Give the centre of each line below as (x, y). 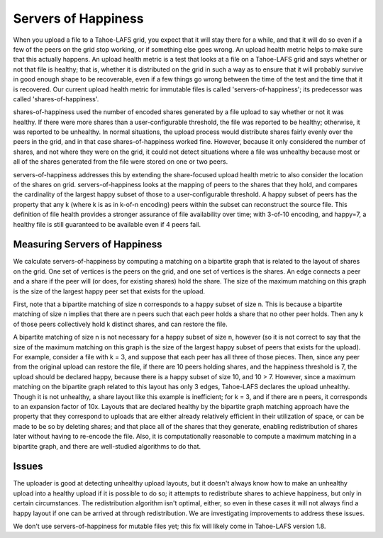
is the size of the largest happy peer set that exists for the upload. (109, 291)
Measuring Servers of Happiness (88, 245)
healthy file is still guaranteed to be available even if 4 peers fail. (107, 224)
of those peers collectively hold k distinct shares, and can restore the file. (120, 324)
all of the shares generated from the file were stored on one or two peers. (121, 162)
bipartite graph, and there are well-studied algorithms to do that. (107, 446)
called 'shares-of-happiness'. (56, 99)
